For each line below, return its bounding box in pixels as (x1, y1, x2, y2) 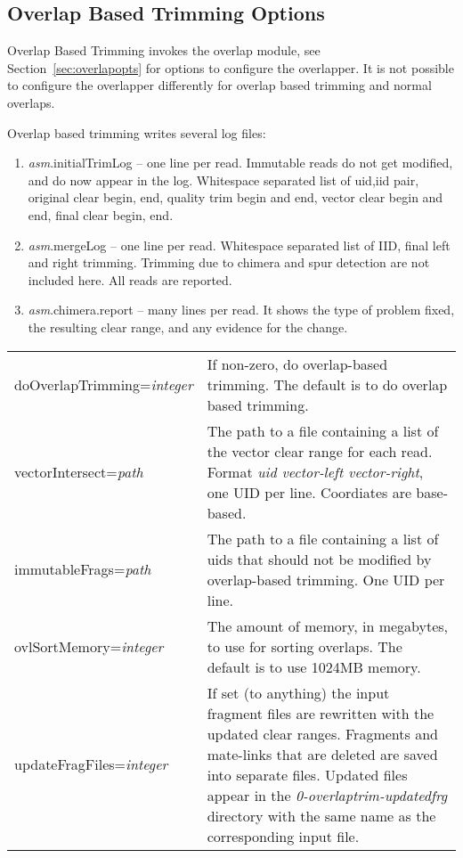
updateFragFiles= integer (14, 754, 168, 775)
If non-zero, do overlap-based (207, 353, 388, 374)
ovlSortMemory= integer (14, 635, 164, 657)
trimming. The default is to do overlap (207, 373, 448, 395)
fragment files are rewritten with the (207, 702, 435, 723)
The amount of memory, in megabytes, (207, 615, 449, 636)
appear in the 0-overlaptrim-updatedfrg (207, 784, 448, 805)
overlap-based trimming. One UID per (207, 568, 445, 590)
